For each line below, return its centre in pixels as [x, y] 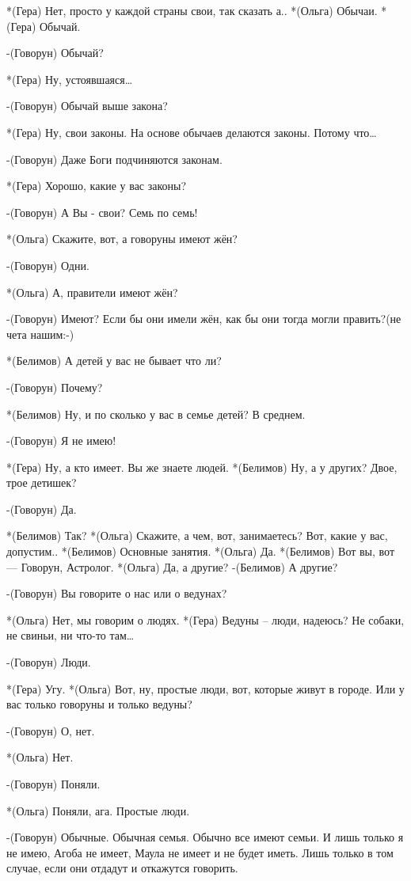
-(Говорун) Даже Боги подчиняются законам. [114, 159]
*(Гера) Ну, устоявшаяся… [70, 79]
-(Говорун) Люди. [49, 662]
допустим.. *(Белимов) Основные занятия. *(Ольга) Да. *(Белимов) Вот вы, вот [200, 551]
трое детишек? [42, 482]
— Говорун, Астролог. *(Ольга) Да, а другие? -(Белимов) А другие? [172, 566]
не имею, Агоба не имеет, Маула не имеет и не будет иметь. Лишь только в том [200, 852]
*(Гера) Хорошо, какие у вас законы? [97, 186]
